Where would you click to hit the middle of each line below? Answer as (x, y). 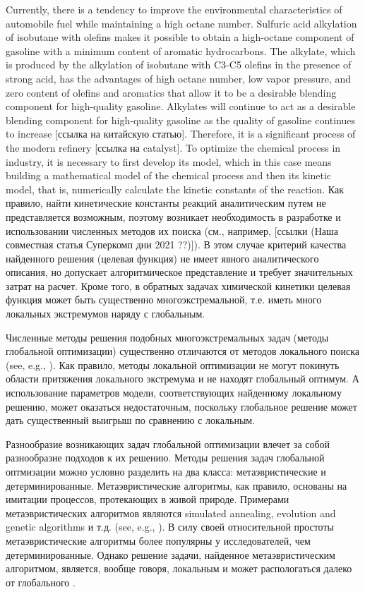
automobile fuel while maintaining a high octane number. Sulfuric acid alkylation (181, 23)
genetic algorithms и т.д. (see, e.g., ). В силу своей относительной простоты (170, 527)
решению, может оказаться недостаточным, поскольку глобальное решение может (181, 406)
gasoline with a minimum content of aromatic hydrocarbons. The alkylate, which (181, 50)
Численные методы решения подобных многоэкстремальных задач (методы (167, 337)
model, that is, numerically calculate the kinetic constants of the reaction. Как (175, 189)
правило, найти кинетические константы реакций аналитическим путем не (166, 203)
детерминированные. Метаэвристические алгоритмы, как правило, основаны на (176, 485)
